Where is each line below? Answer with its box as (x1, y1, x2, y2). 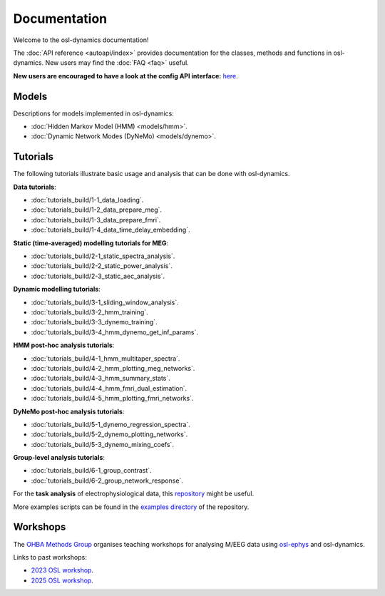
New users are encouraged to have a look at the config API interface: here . (13, 71, 238, 80)
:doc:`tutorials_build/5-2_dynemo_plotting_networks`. (31, 430, 188, 438)
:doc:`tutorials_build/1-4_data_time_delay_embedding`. (31, 225, 190, 235)
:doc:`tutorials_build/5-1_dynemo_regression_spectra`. (31, 420, 190, 428)
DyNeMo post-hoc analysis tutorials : (13, 407, 125, 416)
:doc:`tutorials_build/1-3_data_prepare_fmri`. (31, 215, 161, 224)
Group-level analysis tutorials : (13, 453, 105, 462)
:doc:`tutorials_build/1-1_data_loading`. (31, 196, 144, 205)
